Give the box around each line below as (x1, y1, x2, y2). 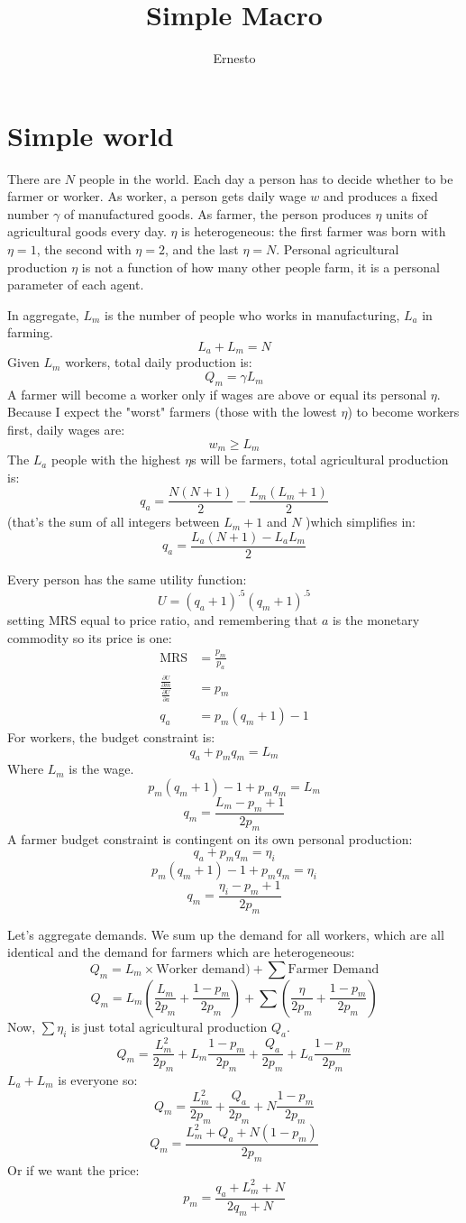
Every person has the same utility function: (7, 569, 247, 588)
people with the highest (50, 450, 181, 469)
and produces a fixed (323, 187, 438, 206)
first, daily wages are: (7, 420, 125, 439)
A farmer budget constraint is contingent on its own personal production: (7, 829, 413, 848)
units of (386, 204, 428, 223)
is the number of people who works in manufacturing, (105, 305, 400, 324)
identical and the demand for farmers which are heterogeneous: (7, 943, 355, 961)
